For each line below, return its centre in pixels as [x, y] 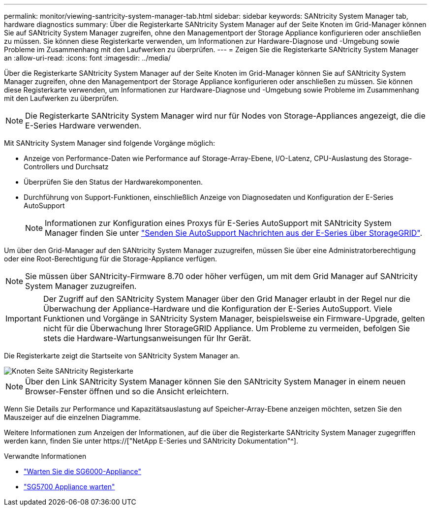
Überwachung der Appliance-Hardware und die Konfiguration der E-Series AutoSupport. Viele [217, 309]
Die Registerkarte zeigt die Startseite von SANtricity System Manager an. [122, 356]
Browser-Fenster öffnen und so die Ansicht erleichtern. [127, 391]
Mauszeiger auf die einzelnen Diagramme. [72, 417]
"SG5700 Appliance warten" [69, 487]
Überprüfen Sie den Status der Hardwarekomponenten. [113, 182]
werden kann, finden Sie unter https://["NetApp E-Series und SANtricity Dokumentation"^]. [151, 441]
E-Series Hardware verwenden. [83, 126]
